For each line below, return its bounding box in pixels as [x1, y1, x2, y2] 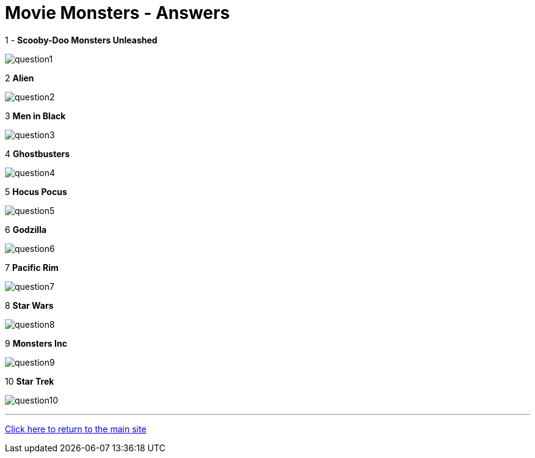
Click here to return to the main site [5, 423, 147, 434]
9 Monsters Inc [5, 338, 67, 349]
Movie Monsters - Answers [5, 2, 230, 23]
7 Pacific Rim [5, 262, 59, 273]
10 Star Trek [5, 375, 54, 386]
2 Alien [5, 72, 34, 83]
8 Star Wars [5, 300, 54, 311]
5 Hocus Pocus [5, 186, 67, 197]
